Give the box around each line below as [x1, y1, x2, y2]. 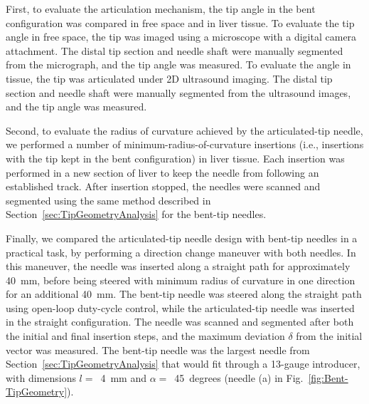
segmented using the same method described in [6, 192, 211, 207]
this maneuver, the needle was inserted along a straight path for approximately [6, 259, 351, 274]
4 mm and [100, 370, 147, 385]
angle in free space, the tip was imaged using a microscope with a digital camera [6, 29, 357, 44]
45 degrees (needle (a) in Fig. [174, 370, 304, 385]
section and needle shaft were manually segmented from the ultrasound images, [6, 85, 351, 100]
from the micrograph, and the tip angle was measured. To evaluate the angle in [6, 57, 351, 72]
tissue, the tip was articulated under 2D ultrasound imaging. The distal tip [6, 71, 333, 86]
